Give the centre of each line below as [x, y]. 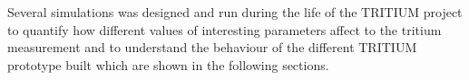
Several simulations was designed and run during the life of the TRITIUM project [235, 12]
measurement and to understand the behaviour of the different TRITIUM [212, 47]
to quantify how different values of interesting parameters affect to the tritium [225, 29]
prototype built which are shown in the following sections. [168, 64]
